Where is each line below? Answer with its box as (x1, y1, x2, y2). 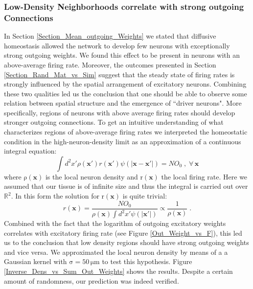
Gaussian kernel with (4, 256, 67, 267)
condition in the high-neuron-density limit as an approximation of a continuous (4, 136, 241, 146)
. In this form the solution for (11, 191, 99, 201)
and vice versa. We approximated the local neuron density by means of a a (4, 246, 228, 257)
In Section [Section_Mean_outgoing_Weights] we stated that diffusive (4, 31, 216, 41)
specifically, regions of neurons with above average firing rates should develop (4, 107, 235, 117)
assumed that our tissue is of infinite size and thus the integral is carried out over (4, 181, 248, 191)
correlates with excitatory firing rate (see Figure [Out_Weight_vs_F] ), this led (4, 227, 242, 238)
